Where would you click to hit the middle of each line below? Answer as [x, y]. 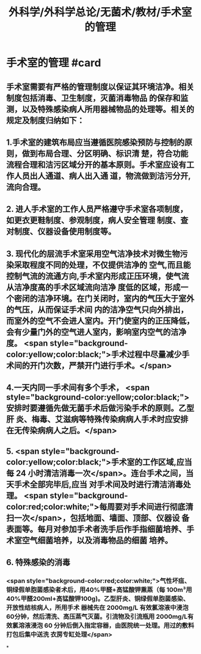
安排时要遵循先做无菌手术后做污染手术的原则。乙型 [100, 408]
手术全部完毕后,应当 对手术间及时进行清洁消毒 [98, 484]
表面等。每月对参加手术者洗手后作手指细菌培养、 [96, 529]
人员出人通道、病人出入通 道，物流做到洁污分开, [102, 176]
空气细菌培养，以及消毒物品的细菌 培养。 [97, 540]
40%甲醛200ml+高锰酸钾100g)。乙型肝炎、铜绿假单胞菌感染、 [98, 599]
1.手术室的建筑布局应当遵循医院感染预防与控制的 [95, 142]
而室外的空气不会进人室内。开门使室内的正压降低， [100, 320]
